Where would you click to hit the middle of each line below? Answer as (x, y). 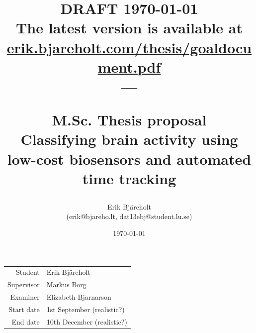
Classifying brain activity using (129, 139)
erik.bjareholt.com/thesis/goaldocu (129, 47)
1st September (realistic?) (85, 309)
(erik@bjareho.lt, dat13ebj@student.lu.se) (129, 216)
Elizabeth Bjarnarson (79, 297)
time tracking (129, 178)
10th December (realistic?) (87, 321)
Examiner (25, 297)
